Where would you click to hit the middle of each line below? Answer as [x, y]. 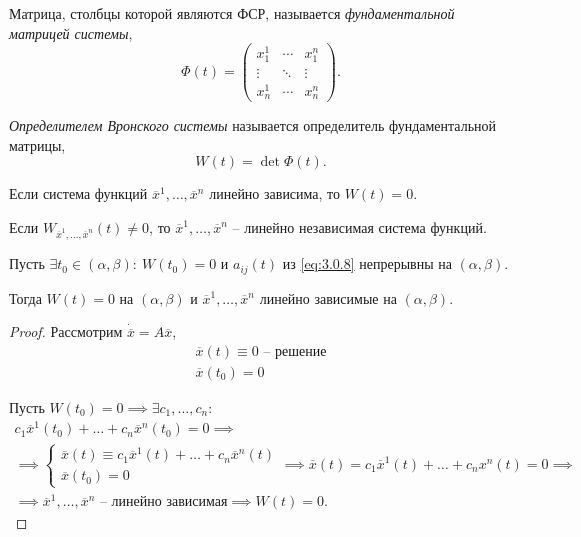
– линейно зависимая [163, 502]
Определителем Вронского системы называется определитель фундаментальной [253, 125]
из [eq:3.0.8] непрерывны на [367, 263]
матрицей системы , [71, 32]
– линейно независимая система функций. [359, 226]
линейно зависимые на [328, 297]
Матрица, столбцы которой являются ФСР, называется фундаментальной [232, 13]
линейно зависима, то [275, 193]
